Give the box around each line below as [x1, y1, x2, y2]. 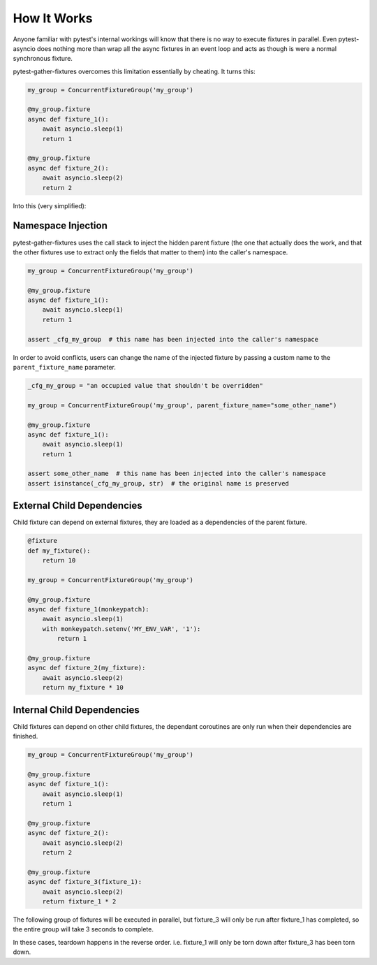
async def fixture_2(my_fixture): [27, 664, 146, 672]
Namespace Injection [13, 220, 108, 232]
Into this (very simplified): [13, 201, 87, 210]
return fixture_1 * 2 [42, 897, 117, 905]
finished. [13, 732, 38, 741]
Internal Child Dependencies [13, 704, 140, 716]
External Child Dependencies [13, 500, 142, 511]
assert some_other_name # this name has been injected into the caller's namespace [27, 470, 326, 478]
